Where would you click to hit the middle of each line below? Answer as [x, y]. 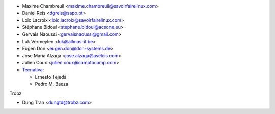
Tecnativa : [33, 70]
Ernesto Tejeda [51, 77]
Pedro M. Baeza [52, 84]
